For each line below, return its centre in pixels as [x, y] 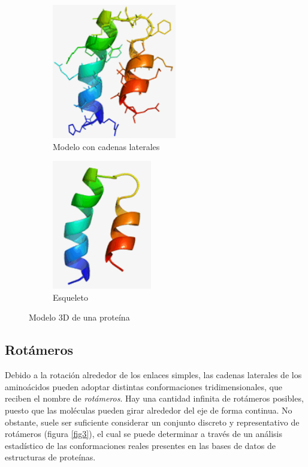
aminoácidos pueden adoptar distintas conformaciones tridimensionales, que [144, 386]
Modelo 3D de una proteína [79, 317]
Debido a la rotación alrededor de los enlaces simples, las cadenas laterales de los [153, 375]
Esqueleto [70, 297]
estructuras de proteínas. [50, 457]
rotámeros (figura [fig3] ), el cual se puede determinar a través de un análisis [144, 434]
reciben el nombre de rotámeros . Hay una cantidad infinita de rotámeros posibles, [154, 398]
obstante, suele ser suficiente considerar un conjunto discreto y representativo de [152, 422]
